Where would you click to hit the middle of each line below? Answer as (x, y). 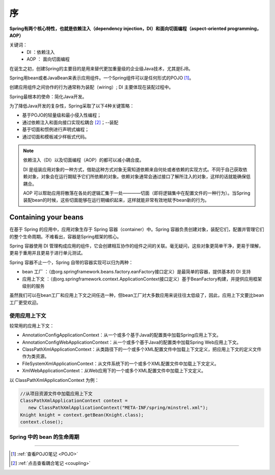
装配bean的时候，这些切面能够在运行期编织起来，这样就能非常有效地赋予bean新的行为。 (116, 200)
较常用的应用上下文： (32, 325)
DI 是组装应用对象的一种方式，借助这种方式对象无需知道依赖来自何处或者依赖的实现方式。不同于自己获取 (133, 169)
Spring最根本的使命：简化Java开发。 (48, 96)
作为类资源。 (36, 356)
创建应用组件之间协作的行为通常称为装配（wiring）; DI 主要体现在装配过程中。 (91, 87)
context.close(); (42, 422)
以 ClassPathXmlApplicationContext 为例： (54, 380)
